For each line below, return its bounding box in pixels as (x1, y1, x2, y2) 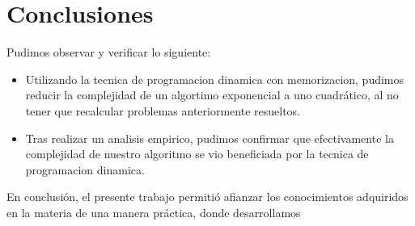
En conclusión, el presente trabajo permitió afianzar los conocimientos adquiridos (6, 188, 409, 205)
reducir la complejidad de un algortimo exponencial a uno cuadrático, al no (25, 86, 399, 103)
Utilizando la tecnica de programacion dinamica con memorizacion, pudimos (25, 70, 404, 87)
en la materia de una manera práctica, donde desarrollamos (6, 203, 301, 220)
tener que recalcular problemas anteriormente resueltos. (25, 102, 301, 119)
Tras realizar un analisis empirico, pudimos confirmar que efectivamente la (25, 129, 394, 146)
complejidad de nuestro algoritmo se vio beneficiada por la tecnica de (25, 145, 369, 162)
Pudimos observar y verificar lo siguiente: (6, 44, 211, 61)
